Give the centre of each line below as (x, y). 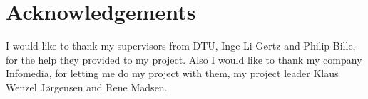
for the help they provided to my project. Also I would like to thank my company (184, 59)
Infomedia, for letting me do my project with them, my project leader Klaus (172, 73)
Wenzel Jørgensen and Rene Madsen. (87, 87)
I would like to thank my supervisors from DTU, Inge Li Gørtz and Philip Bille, (181, 46)
